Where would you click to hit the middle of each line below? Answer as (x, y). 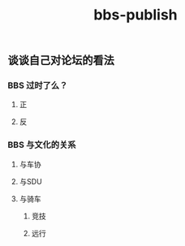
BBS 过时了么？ (38, 85)
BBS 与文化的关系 (42, 145)
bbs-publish (136, 15)
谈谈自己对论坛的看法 (61, 60)
